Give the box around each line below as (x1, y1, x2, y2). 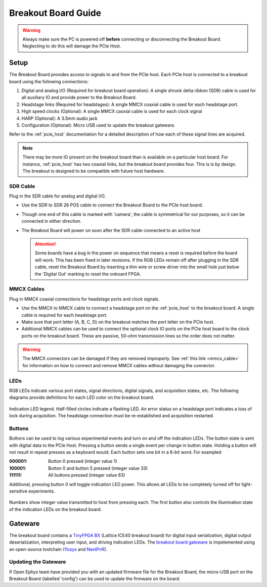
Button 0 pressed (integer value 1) (48, 458, 117, 464)
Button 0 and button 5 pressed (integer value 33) (48, 465, 148, 471)
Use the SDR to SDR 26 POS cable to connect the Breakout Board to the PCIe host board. (21, 202, 203, 208)
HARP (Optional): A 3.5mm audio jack (21, 115, 98, 121)
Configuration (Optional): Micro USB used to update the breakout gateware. (21, 122, 176, 128)
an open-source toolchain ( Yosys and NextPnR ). (9, 546, 107, 552)
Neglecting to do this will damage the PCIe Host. (22, 43, 121, 49)
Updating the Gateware (9, 558, 66, 565)
